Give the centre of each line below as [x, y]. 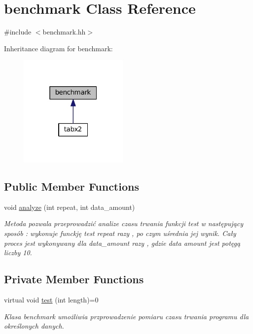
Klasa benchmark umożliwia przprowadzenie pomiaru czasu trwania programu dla [126, 316]
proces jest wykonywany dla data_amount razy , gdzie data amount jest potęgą [122, 243]
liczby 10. [18, 252]
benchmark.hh [64, 32]
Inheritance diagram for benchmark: [58, 48]
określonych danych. [34, 326]
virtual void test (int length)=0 [51, 300]
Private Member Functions [74, 279]
